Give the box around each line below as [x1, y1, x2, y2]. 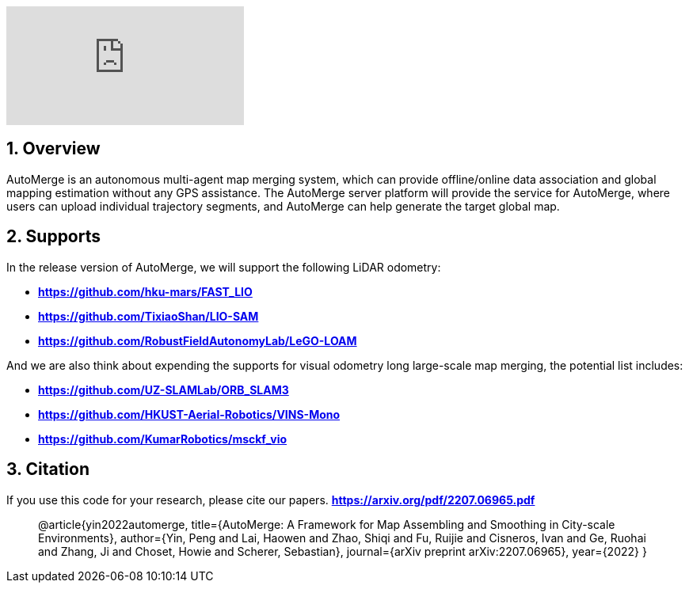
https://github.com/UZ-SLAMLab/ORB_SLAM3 [38, 382, 289, 397]
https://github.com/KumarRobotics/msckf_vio [38, 431, 287, 446]
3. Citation [6, 459, 89, 480]
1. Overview [6, 139, 101, 159]
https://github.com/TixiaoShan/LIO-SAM [38, 309, 259, 323]
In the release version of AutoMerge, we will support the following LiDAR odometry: [6, 260, 441, 274]
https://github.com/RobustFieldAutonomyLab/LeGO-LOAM [38, 333, 357, 348]
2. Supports [6, 226, 101, 247]
